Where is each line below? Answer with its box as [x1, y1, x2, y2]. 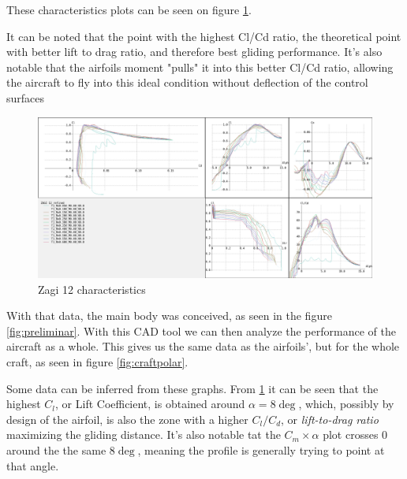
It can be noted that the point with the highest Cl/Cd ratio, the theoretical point [6, 28, 401, 44]
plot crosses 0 [323, 426, 388, 443]
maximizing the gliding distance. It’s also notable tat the [6, 426, 281, 443]
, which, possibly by [298, 395, 394, 412]
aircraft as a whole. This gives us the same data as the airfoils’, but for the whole [6, 338, 400, 355]
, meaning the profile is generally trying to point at [137, 442, 385, 459]
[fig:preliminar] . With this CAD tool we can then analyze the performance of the [6, 322, 396, 339]
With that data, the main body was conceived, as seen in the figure [6, 307, 332, 324]
